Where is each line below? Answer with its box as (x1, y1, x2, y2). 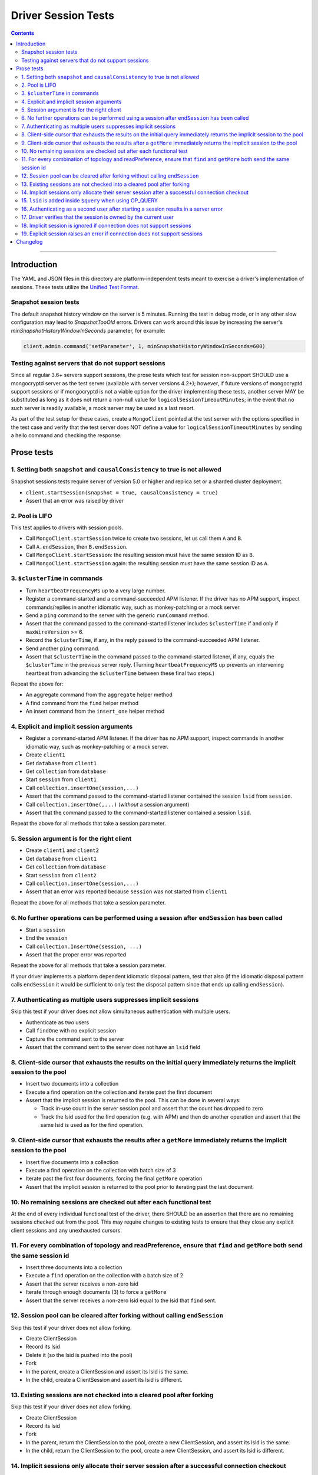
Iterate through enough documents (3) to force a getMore (25, 1289, 167, 1296)
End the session (25, 935, 68, 942)
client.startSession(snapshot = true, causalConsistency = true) (25, 489, 218, 496)
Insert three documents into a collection (25, 1263, 122, 1271)
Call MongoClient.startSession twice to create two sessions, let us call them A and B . (25, 535, 243, 542)
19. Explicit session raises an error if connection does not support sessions (21, 230, 203, 237)
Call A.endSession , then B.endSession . (25, 543, 128, 550)
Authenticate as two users (25, 1018, 90, 1026)
